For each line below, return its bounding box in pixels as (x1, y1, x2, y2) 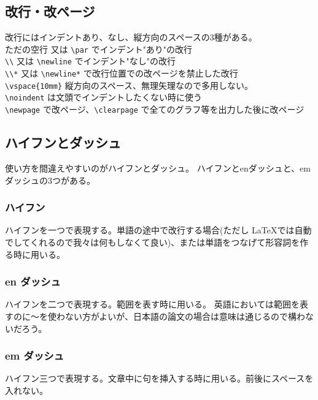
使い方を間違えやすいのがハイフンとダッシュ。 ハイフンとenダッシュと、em (5, 161, 311, 174)
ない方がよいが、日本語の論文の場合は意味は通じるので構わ (64, 309, 306, 322)
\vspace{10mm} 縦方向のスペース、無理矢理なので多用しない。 (5, 78, 254, 91)
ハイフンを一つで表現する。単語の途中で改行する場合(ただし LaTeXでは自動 (5, 224, 312, 236)
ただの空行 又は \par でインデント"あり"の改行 (5, 42, 193, 55)
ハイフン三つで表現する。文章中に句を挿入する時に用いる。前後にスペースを (5, 372, 314, 385)
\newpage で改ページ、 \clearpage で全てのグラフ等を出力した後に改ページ (5, 103, 304, 116)
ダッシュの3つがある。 (5, 173, 95, 186)
